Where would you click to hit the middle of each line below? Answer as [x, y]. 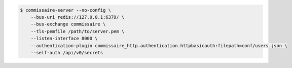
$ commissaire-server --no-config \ [66, 10]
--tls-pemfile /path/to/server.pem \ [78, 31]
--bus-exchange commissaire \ [68, 24]
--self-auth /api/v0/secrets [67, 53]
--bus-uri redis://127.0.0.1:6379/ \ [78, 17]
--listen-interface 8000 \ [64, 39]
